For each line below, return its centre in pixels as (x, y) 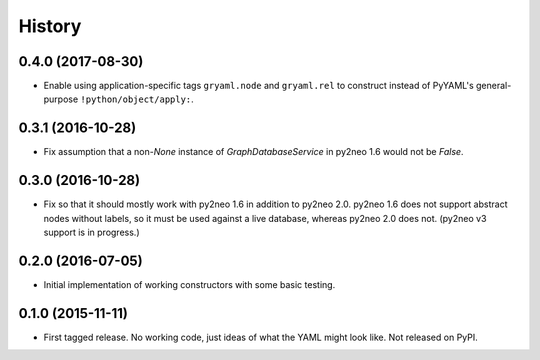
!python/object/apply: (136, 99)
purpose (61, 99)
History (50, 26)
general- (493, 86)
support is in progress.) (91, 232)
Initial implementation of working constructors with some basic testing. (189, 284)
